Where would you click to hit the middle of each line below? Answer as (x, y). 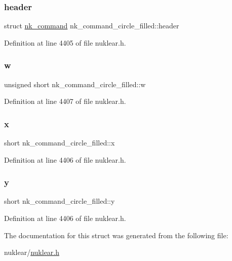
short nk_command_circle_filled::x (60, 143)
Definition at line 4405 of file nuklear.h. (65, 42)
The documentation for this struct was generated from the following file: (116, 235)
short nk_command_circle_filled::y (60, 201)
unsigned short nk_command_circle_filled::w (75, 84)
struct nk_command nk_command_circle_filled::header (92, 26)
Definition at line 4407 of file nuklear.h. (65, 101)
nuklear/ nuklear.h (32, 252)
